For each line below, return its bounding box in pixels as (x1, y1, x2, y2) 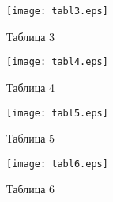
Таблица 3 (6, 28, 55, 44)
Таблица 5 (6, 130, 55, 147)
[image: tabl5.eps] (6, 107, 108, 119)
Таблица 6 (6, 181, 55, 197)
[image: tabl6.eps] (6, 158, 108, 170)
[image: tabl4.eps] (6, 56, 108, 68)
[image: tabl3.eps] (6, 6, 108, 17)
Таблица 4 (6, 78, 55, 95)
